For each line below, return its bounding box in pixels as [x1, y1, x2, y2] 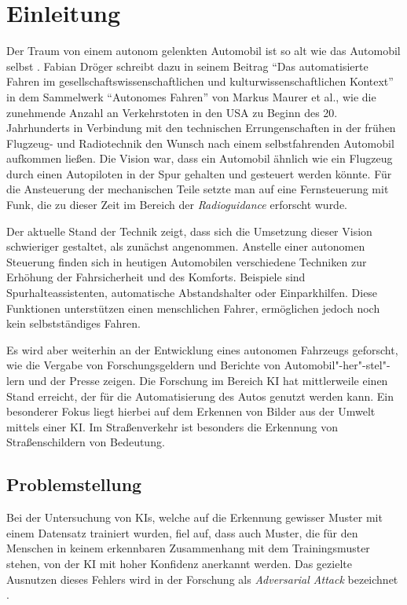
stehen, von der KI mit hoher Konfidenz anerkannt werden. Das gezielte [6, 555, 352, 571]
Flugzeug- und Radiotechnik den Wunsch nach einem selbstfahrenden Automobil [6, 134, 394, 151]
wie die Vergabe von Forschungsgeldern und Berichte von [6, 357, 281, 373]
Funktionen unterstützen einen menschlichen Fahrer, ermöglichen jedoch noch [6, 299, 380, 316]
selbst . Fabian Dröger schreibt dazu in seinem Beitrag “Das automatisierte [6, 57, 368, 74]
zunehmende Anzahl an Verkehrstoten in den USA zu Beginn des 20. [6, 104, 338, 120]
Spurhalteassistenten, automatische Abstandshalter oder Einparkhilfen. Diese [6, 284, 378, 301]
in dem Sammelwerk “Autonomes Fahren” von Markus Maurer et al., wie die [6, 88, 376, 104]
